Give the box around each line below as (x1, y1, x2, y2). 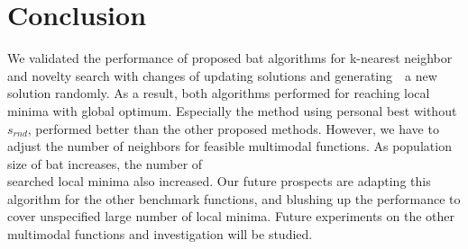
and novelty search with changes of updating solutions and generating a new (7, 66, 437, 84)
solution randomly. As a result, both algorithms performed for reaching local (7, 84, 430, 102)
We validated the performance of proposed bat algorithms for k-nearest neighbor (7, 49, 453, 67)
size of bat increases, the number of (7, 154, 203, 173)
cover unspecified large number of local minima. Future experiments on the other (7, 207, 455, 226)
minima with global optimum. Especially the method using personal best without (7, 101, 457, 120)
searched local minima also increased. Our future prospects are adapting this (7, 172, 431, 191)
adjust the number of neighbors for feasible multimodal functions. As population (7, 137, 452, 156)
